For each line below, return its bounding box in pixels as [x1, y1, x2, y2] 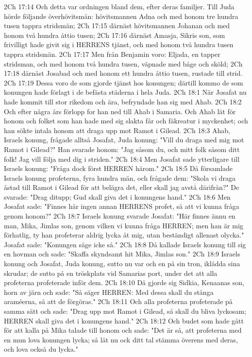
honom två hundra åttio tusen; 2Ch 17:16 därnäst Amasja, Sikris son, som [4, 30, 225, 40]
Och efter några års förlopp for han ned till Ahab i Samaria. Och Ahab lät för [4, 106, 236, 116]
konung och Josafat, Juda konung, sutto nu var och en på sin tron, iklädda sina [4, 258, 240, 269]
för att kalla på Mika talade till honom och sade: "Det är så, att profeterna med [4, 325, 242, 335]
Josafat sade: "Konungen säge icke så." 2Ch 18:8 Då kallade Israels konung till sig [4, 239, 246, 249]
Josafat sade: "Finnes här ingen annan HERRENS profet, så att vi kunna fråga [4, 201, 239, 211]
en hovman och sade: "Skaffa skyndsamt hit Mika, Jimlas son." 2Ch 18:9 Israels [4, 249, 240, 259]
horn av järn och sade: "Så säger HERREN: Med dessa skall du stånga [4, 287, 214, 297]
